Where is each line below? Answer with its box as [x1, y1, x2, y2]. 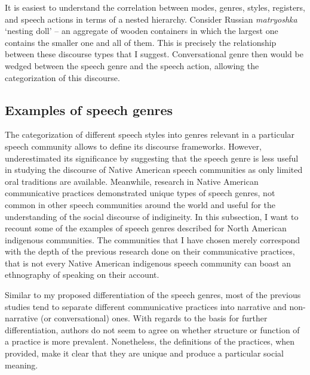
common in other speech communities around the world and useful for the [5, 198, 276, 210]
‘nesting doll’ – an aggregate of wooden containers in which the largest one [5, 24, 278, 37]
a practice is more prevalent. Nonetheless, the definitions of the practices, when [5, 335, 295, 348]
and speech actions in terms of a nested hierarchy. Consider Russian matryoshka [5, 13, 297, 25]
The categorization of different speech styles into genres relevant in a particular [5, 128, 295, 141]
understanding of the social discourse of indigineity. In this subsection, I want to [5, 210, 299, 222]
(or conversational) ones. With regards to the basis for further [40, 312, 268, 324]
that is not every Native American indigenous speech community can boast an [5, 256, 291, 269]
